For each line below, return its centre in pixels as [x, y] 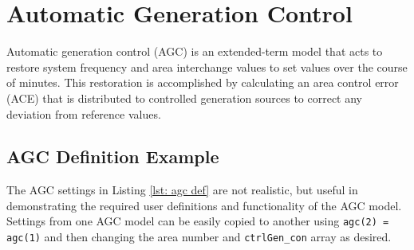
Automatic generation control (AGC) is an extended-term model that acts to [195, 51]
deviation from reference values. [84, 113]
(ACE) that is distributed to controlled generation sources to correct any [185, 98]
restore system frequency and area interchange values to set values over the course [207, 66]
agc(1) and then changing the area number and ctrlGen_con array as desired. [199, 237]
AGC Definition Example [113, 156]
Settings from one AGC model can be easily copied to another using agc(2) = [198, 221]
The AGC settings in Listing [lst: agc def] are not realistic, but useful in [182, 190]
